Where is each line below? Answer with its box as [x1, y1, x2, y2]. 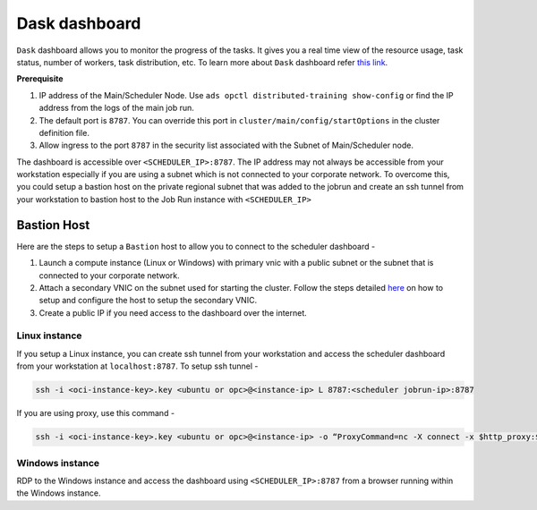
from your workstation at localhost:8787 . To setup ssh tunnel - [16, 361, 259, 371]
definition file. [38, 127, 89, 138]
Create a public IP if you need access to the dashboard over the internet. [38, 307, 308, 318]
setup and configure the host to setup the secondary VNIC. [38, 295, 258, 306]
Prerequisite [16, 73, 64, 84]
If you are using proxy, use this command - [16, 408, 175, 419]
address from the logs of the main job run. [38, 103, 194, 114]
